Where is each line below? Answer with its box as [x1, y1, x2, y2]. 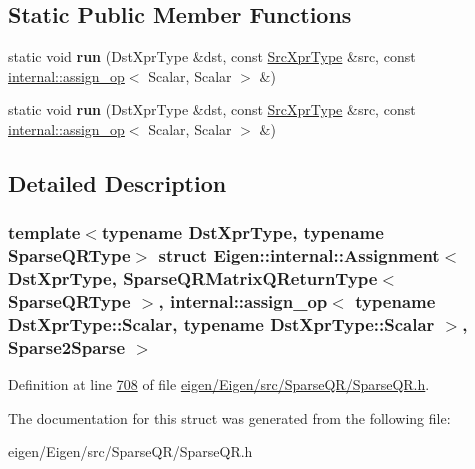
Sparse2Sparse [8, 334, 126, 359]
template [8, 220, 81, 245]
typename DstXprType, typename [101, 220, 384, 245]
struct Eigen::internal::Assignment [158, 243, 440, 268]
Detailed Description [8, 167, 227, 198]
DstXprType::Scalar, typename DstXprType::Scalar [8, 311, 435, 336]
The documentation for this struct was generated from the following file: [8, 407, 451, 428]
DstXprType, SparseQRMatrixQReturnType [8, 266, 378, 291]
